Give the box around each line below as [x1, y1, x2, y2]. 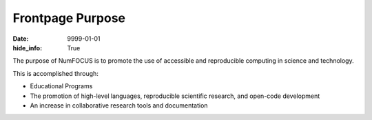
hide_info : [12, 43, 43, 52]
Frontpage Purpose [12, 10, 126, 26]
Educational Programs [30, 82, 93, 90]
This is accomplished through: [12, 69, 99, 77]
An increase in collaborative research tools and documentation [30, 101, 208, 110]
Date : [12, 34, 29, 43]
